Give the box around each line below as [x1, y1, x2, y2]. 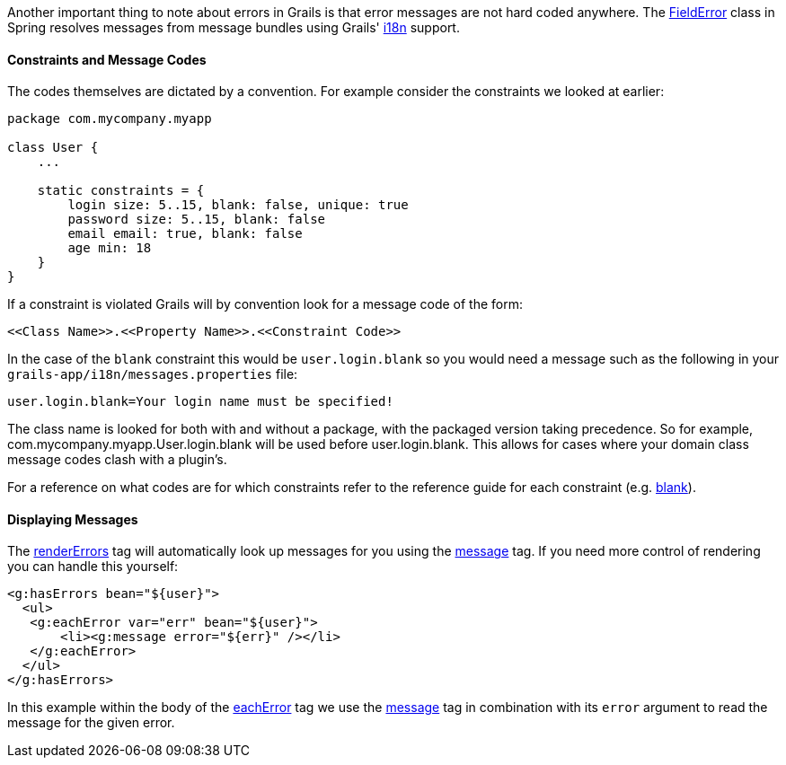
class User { [7, 140, 99, 155]
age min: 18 [67, 241, 152, 256]
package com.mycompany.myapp [7, 111, 212, 127]
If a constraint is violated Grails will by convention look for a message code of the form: [7, 296, 523, 312]
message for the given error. [7, 715, 175, 731]
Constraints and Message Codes [7, 51, 207, 67]
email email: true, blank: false [67, 226, 303, 242]
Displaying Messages [7, 511, 138, 527]
